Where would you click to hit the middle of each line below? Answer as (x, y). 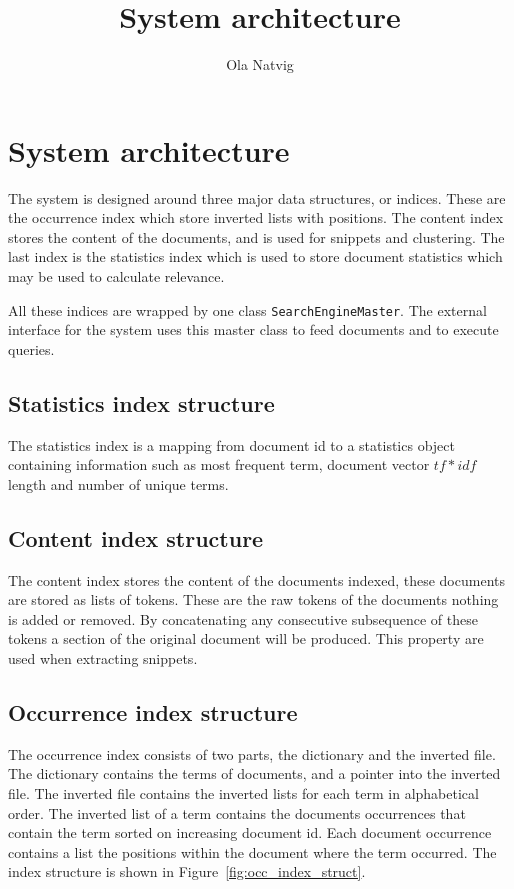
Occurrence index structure (153, 712)
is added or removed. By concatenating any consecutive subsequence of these (243, 618)
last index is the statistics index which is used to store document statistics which (255, 256)
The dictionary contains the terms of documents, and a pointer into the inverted (254, 773)
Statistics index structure (141, 402)
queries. (31, 348)
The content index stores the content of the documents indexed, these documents (256, 579)
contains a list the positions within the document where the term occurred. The (252, 851)
